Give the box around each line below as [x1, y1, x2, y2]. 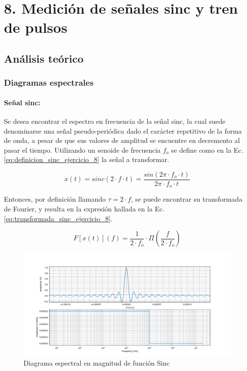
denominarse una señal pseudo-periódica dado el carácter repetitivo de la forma [4, 125, 242, 136]
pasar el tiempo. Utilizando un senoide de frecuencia [4, 144, 161, 155]
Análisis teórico [4, 50, 84, 66]
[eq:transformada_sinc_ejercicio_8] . [4, 213, 112, 223]
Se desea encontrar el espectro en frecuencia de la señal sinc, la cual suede [4, 116, 225, 126]
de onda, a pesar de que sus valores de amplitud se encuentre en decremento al [4, 135, 240, 145]
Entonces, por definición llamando [4, 194, 106, 204]
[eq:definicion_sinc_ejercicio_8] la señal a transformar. [4, 154, 169, 164]
